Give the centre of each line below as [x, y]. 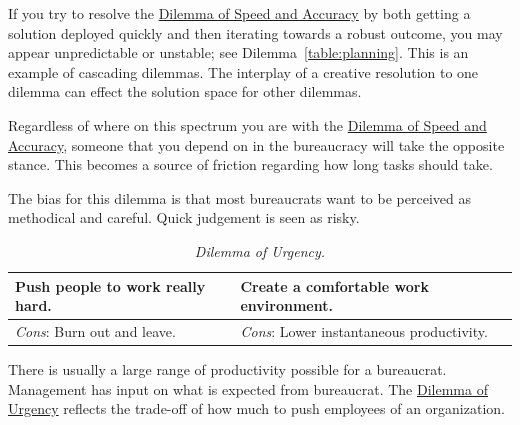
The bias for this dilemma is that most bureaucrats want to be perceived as [239, 197]
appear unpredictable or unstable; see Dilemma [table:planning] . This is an [238, 52]
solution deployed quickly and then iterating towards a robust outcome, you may [255, 32]
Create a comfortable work [334, 285]
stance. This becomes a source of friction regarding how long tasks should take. [250, 164]
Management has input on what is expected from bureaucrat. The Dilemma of [248, 388]
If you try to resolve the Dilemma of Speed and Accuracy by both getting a [239, 13]
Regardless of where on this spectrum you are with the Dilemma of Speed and [247, 124]
